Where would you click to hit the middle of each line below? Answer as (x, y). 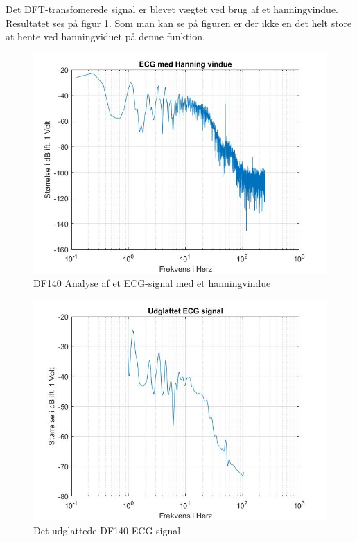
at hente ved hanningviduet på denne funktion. (105, 36)
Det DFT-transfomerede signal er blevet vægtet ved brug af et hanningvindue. (172, 9)
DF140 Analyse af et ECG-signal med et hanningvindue (152, 283)
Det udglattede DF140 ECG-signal (107, 530)
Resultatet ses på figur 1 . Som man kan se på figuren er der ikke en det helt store (179, 23)
